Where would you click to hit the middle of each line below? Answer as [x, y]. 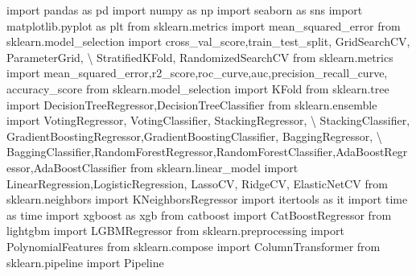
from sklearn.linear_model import [214, 167]
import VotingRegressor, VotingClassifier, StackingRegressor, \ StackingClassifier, [208, 120]
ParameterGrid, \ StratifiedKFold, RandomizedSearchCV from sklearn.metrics [200, 57]
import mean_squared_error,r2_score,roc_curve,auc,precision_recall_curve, [197, 73]
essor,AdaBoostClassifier [67, 167]
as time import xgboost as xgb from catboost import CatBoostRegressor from [199, 214]
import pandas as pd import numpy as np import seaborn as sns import [185, 10]
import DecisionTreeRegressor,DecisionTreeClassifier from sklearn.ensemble [192, 104]
